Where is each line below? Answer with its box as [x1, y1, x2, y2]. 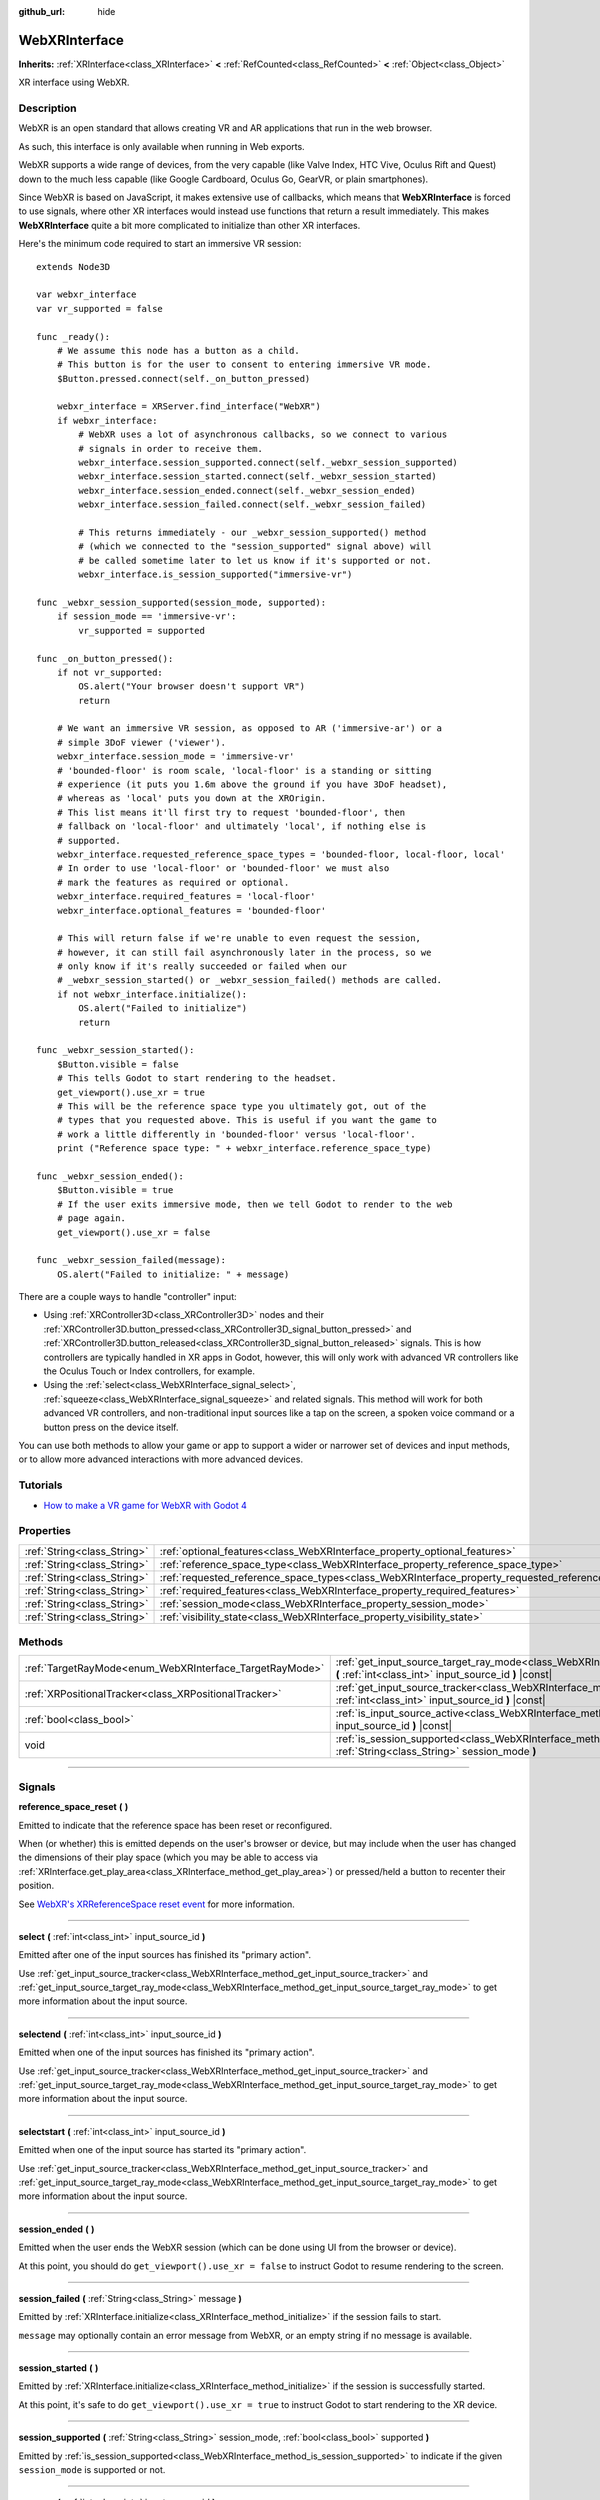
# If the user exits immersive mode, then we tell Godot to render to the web [56, 1198, 453, 1210]
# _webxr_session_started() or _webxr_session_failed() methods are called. [56, 975, 443, 986]
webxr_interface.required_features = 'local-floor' [56, 891, 316, 902]
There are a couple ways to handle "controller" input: [18, 1291, 237, 1303]
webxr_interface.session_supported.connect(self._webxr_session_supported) [78, 457, 459, 469]
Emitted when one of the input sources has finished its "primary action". [18, 2046, 315, 2059]
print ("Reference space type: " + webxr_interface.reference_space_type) [56, 1143, 432, 1154]
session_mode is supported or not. [18, 2464, 166, 2476]
